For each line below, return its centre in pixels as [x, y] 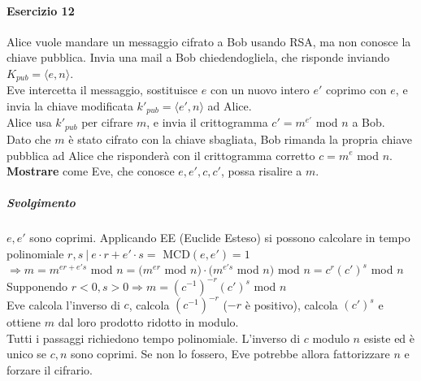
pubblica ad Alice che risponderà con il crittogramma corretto [161, 155]
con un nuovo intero [260, 90]
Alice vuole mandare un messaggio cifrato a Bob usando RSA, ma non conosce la [209, 41]
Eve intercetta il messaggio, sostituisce [102, 90]
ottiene [24, 322]
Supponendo [37, 286]
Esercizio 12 [41, 10]
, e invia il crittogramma [207, 122]
